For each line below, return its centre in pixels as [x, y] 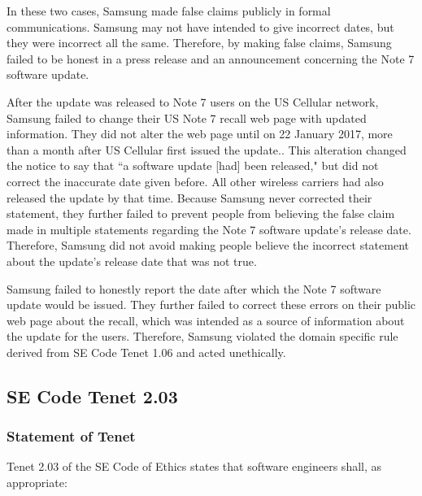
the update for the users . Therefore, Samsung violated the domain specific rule [202, 336]
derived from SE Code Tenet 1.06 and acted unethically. [146, 352]
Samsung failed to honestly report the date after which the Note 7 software [194, 288]
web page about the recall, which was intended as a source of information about [206, 320]
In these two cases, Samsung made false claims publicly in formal [169, 11]
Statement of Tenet [71, 436]
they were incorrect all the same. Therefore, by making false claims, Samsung [199, 43]
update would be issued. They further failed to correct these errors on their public [211, 305]
